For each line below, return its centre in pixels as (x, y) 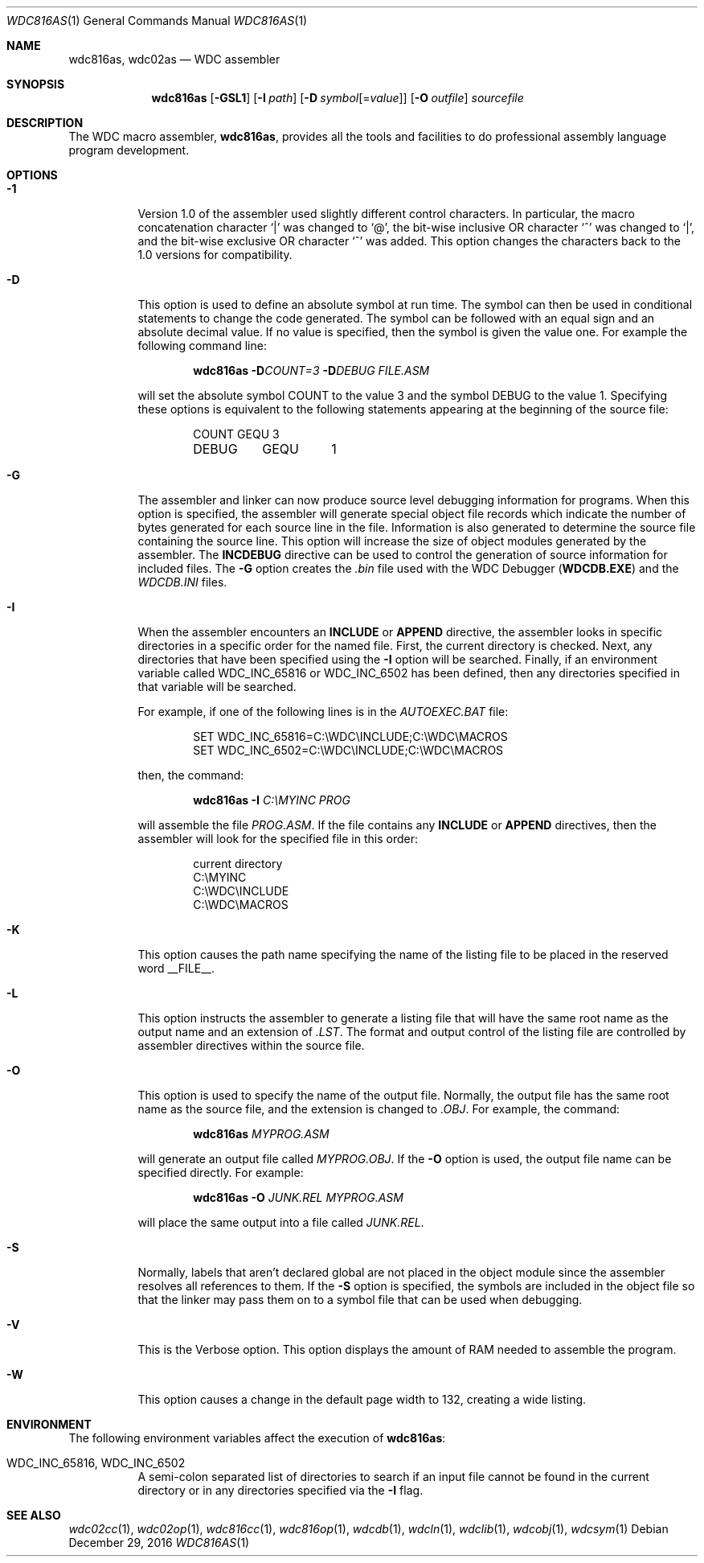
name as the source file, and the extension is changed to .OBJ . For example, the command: (379, 1109)
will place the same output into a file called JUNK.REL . (281, 1222)
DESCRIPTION (45, 123)
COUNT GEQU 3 (236, 434)
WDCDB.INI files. (182, 582)
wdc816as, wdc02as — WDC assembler (174, 59)
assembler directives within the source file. (251, 1045)
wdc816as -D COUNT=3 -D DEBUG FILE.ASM (311, 370)
